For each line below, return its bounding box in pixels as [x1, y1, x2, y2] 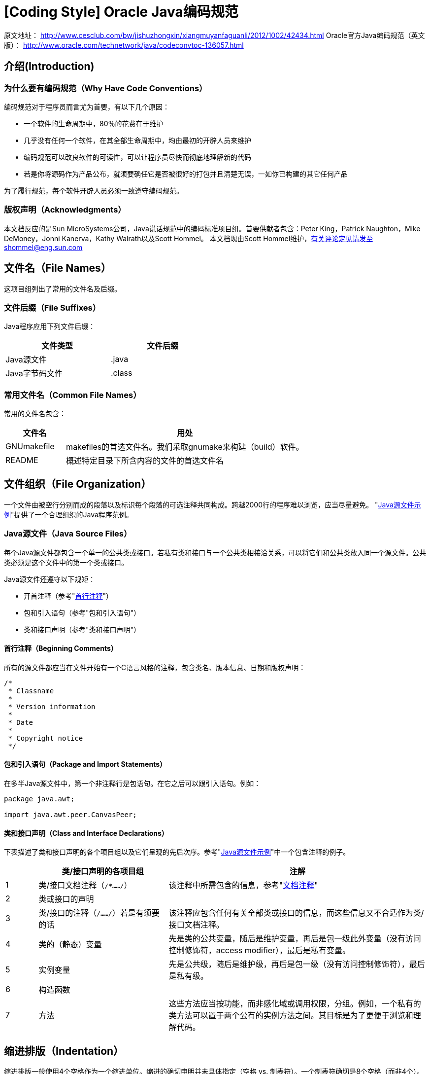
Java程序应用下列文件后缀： [4, 322, 96, 331]
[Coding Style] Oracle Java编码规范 [4, 3, 238, 20]
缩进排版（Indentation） [4, 1044, 124, 1057]
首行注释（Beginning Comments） [4, 644, 118, 653]
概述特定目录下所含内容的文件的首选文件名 [66, 456, 224, 466]
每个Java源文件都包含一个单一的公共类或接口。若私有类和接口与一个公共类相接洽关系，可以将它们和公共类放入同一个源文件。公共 [4, 548, 427, 557]
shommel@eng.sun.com [4, 243, 83, 251]
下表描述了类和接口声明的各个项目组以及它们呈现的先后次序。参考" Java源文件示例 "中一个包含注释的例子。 [4, 848, 350, 857]
